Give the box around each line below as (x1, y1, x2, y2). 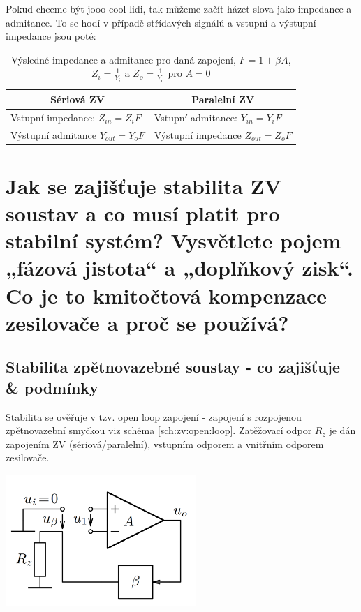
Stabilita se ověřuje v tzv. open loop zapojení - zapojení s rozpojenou (6, 409, 302, 424)
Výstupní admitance (10, 127, 96, 142)
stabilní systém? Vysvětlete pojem (6, 226, 341, 255)
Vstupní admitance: (154, 110, 237, 124)
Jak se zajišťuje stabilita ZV (6, 171, 281, 200)
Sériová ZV (50, 91, 105, 106)
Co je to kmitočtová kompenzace (6, 281, 327, 309)
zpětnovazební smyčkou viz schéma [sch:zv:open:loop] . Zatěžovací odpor (6, 423, 312, 438)
